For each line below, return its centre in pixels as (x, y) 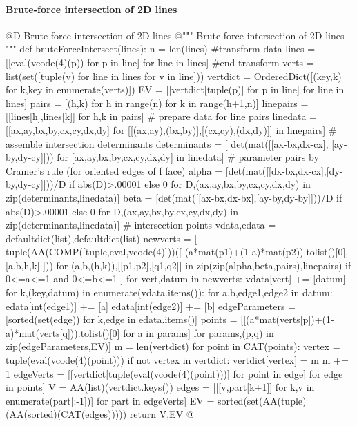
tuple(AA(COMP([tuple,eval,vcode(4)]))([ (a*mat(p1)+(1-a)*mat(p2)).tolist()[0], (177, 252)
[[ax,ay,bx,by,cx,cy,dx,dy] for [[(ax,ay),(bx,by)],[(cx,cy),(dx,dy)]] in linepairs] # (171, 129)
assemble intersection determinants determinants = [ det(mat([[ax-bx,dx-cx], (167, 143)
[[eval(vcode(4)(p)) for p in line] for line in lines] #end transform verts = (160, 62)
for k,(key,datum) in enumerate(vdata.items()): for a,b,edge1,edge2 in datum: (169, 292)
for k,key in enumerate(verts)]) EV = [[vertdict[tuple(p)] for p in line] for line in (175, 89)
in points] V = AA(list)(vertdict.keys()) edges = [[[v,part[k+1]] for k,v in (160, 387)
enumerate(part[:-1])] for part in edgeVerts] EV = (110, 400)
